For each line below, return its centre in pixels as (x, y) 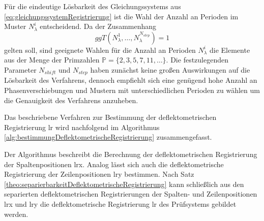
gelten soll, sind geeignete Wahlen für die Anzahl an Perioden (100, 50)
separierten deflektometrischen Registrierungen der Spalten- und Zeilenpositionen (131, 194)
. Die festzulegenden (197, 60)
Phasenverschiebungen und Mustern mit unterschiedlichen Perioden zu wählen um (132, 90)
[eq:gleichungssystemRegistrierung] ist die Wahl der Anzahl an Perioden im (121, 16)
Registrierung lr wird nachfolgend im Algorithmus (82, 127)
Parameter (20, 69)
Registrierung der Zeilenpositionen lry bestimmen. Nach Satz (99, 174)
